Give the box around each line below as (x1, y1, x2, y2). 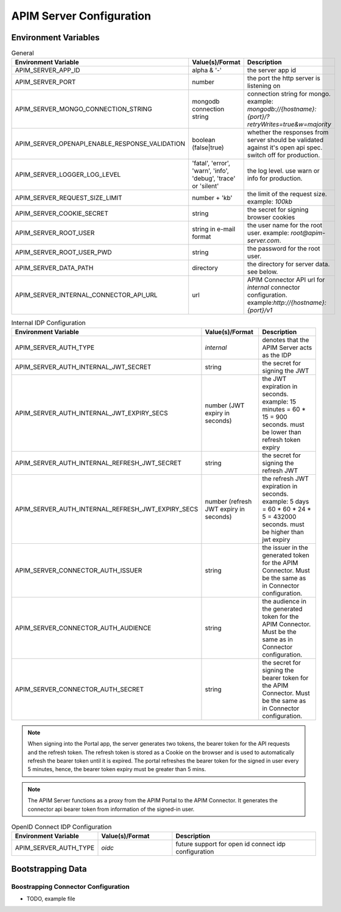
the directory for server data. (247, 260, 330, 268)
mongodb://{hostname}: (247, 105, 317, 113)
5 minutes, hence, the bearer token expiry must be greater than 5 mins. (27, 766, 206, 773)
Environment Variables (11, 32, 100, 43)
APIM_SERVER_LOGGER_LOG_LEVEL (15, 171, 121, 179)
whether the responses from (247, 128, 329, 137)
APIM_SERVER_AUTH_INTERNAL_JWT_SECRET (15, 363, 152, 371)
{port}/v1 (247, 306, 273, 315)
